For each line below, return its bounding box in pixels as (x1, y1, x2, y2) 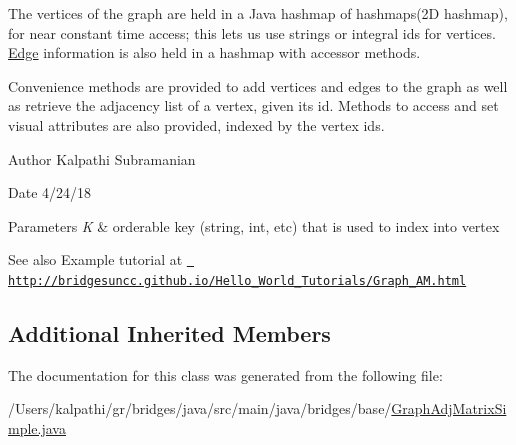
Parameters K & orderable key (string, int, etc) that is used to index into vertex (8, 215, 500, 236)
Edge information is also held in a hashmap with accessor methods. (8, 42, 421, 63)
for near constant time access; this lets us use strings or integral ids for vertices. (8, 22, 496, 43)
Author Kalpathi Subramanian (8, 148, 196, 169)
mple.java (8, 418, 66, 439)
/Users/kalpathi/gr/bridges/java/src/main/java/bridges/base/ (8, 398, 392, 419)
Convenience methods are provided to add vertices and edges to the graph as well (8, 75, 508, 96)
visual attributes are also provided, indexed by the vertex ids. (8, 114, 385, 135)
